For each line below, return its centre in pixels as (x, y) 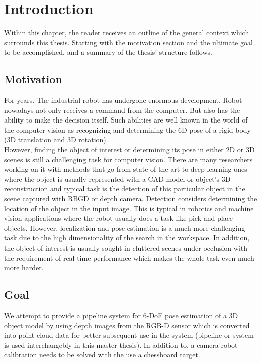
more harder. (24, 267)
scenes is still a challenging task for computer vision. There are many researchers (128, 159)
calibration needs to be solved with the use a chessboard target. (102, 355)
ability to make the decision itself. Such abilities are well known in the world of (126, 120)
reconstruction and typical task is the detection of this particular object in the (125, 189)
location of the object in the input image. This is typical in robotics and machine (129, 208)
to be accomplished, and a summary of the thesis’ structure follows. (108, 52)
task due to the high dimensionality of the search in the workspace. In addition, (127, 238)
